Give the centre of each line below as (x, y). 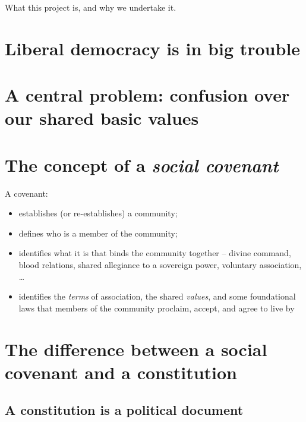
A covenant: (26, 193)
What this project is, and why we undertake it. (91, 7)
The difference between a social (136, 349)
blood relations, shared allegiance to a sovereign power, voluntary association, (160, 265)
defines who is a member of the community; (98, 233)
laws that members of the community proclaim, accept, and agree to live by (157, 308)
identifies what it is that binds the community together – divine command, (155, 253)
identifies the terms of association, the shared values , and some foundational (157, 296)
